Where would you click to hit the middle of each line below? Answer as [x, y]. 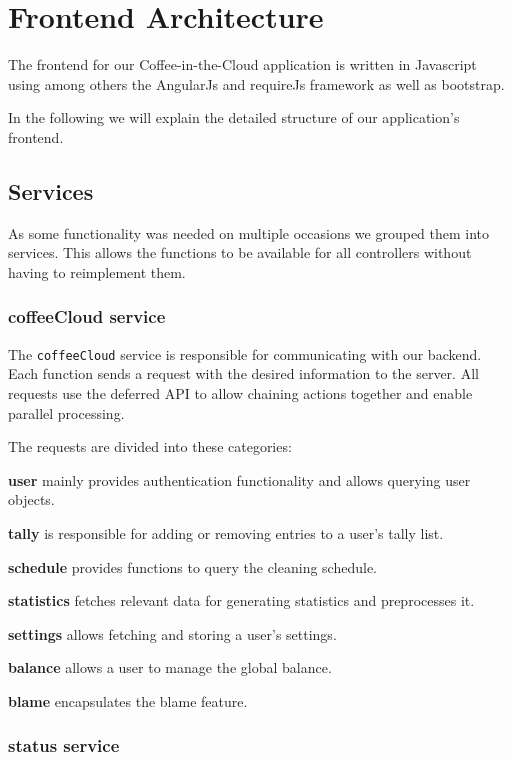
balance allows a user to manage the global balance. [170, 667]
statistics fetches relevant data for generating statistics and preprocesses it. [241, 600]
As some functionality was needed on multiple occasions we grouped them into [249, 232]
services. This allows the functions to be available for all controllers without [240, 252]
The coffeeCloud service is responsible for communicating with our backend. [245, 353]
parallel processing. [66, 412]
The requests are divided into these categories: [150, 446]
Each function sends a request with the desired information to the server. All [243, 373]
